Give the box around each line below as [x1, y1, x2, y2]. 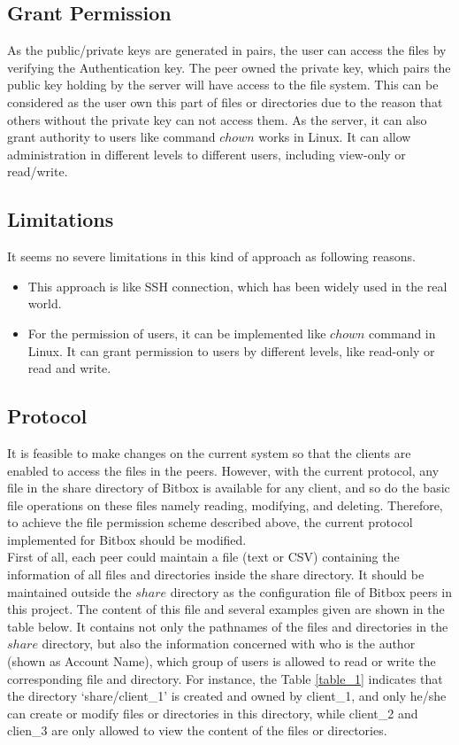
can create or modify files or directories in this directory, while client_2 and [7, 703, 418, 722]
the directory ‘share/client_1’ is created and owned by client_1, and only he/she [7, 687, 447, 705]
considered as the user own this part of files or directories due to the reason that [7, 92, 443, 111]
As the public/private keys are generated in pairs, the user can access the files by [7, 41, 447, 59]
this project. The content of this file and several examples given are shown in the [7, 600, 445, 618]
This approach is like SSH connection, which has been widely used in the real [27, 276, 448, 295]
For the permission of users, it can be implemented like [27, 323, 326, 342]
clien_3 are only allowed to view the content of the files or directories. [7, 721, 387, 740]
